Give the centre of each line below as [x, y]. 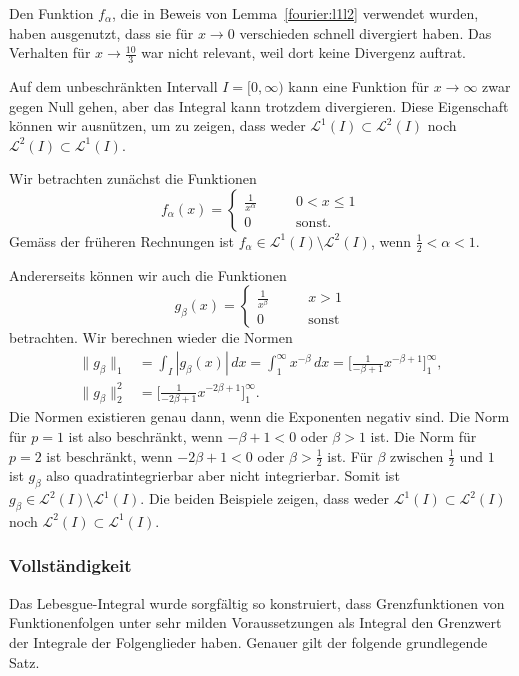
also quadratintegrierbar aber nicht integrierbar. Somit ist [223, 475]
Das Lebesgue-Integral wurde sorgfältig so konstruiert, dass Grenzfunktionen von [257, 602]
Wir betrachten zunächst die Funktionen [133, 178]
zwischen [417, 455]
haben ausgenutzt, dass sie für [101, 32]
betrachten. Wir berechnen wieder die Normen [151, 337]
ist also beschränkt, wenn [145, 435]
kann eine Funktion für [359, 86]
